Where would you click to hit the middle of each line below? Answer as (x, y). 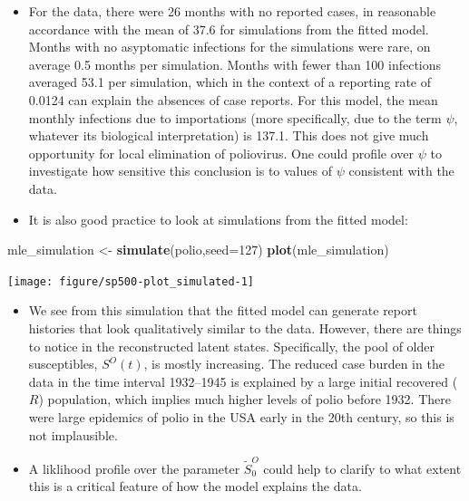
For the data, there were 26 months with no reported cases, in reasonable (232, 11)
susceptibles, (63, 364)
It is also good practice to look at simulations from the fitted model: (218, 219)
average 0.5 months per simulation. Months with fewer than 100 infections (235, 64)
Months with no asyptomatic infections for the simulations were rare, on (230, 47)
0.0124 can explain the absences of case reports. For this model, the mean (233, 99)
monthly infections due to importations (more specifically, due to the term (235, 117)
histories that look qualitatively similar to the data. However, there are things (245, 328)
